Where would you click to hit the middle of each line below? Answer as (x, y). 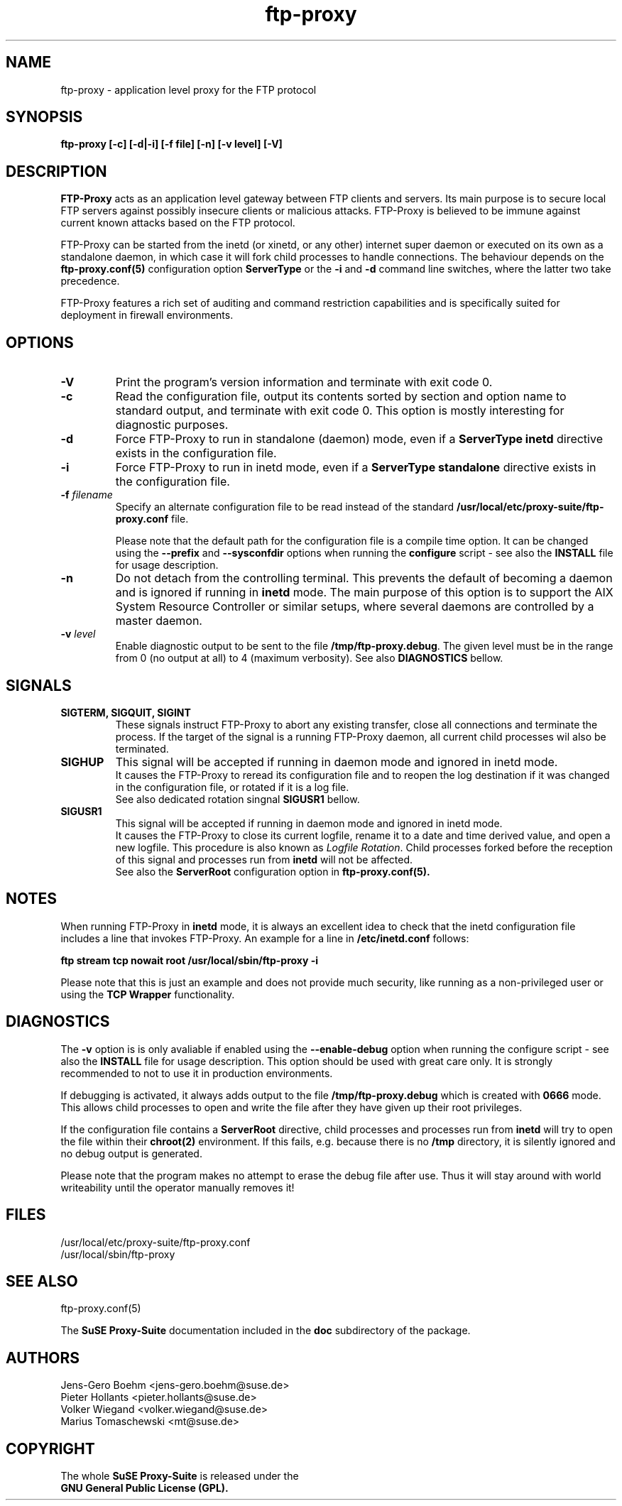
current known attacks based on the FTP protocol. (178, 223)
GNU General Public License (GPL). (144, 1488)
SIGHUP (82, 762)
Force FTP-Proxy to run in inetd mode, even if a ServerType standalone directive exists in (356, 468)
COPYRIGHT (50, 1448)
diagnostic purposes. (172, 425)
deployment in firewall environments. (147, 315)
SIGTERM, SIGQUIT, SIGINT (126, 712)
